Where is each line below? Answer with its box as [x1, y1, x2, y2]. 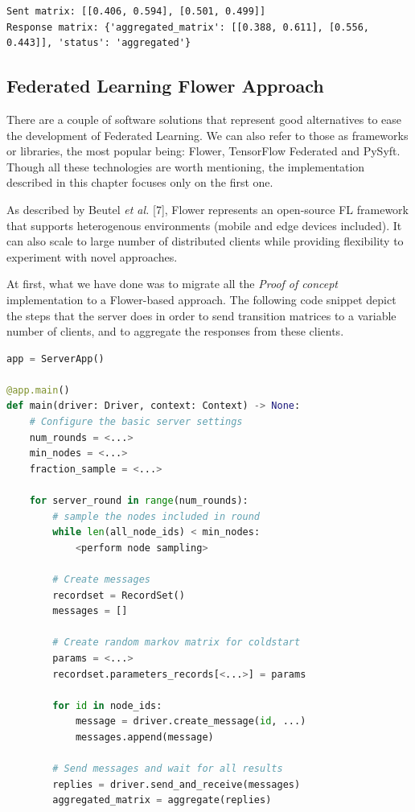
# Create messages [52, 574, 150, 586]
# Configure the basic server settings [29, 416, 243, 428]
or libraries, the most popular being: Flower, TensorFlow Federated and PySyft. [6, 142, 401, 159]
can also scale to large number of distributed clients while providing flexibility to [6, 233, 404, 249]
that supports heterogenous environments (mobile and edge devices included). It [6, 216, 402, 233]
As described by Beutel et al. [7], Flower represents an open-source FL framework [6, 200, 409, 217]
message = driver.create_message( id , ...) [75, 715, 306, 728]
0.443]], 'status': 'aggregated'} [6, 37, 191, 49]
